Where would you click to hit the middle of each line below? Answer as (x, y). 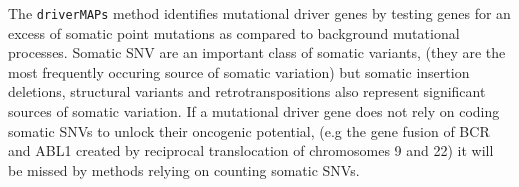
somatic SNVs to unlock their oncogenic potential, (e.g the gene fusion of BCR (249, 130)
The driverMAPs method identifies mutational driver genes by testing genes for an (259, 13)
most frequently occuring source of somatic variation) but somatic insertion (239, 71)
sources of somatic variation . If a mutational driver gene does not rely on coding (254, 111)
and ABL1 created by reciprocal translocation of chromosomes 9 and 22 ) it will (251, 150)
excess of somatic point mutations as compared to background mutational (234, 32)
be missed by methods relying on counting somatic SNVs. (184, 169)
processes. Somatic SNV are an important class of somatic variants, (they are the (257, 52)
